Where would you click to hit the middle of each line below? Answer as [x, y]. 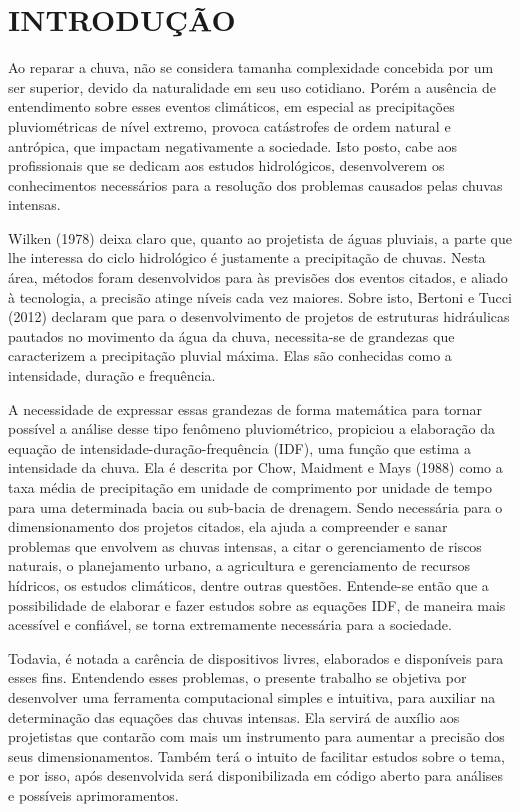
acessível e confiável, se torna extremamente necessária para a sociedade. [230, 624]
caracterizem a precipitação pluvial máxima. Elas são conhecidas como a [230, 355]
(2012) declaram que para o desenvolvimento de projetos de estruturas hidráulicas [259, 316]
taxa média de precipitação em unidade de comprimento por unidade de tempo [250, 487]
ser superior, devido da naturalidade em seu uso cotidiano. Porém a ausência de [252, 86]
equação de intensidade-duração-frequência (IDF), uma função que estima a [240, 447]
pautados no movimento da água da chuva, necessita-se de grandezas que [231, 335]
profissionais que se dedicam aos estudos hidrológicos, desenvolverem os [226, 165]
